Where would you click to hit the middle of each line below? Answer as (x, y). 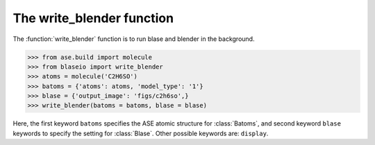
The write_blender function (93, 18)
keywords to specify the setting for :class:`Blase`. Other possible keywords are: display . (141, 133)
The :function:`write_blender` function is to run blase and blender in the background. (134, 39)
